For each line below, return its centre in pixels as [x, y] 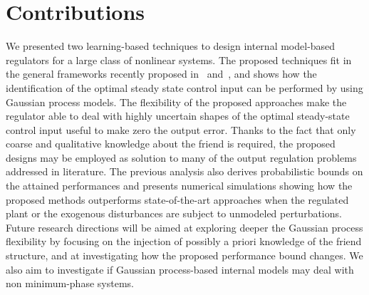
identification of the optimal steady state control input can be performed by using [184, 87]
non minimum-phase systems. [70, 283]
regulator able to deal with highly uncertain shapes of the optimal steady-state [178, 116]
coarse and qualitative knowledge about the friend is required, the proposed [171, 144]
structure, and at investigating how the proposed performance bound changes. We [184, 255]
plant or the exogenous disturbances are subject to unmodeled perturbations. [174, 213]
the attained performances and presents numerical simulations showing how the [179, 186]
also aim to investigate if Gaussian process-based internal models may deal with [180, 269]
